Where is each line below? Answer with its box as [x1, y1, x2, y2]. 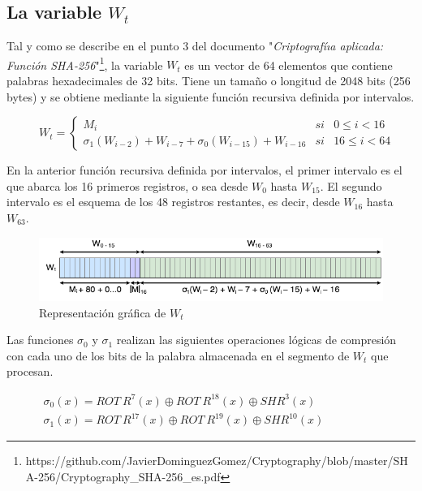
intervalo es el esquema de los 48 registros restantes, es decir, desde [6, 193, 340, 210]
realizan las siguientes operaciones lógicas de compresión [116, 331, 397, 348]
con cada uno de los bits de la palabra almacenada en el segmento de [6, 347, 350, 364]
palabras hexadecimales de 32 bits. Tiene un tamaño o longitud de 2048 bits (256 [6, 72, 411, 89]
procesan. [6, 363, 54, 380]
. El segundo [320, 177, 382, 194]
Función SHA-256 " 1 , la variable [6, 54, 163, 73]
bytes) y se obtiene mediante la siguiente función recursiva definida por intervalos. [6, 88, 415, 105]
